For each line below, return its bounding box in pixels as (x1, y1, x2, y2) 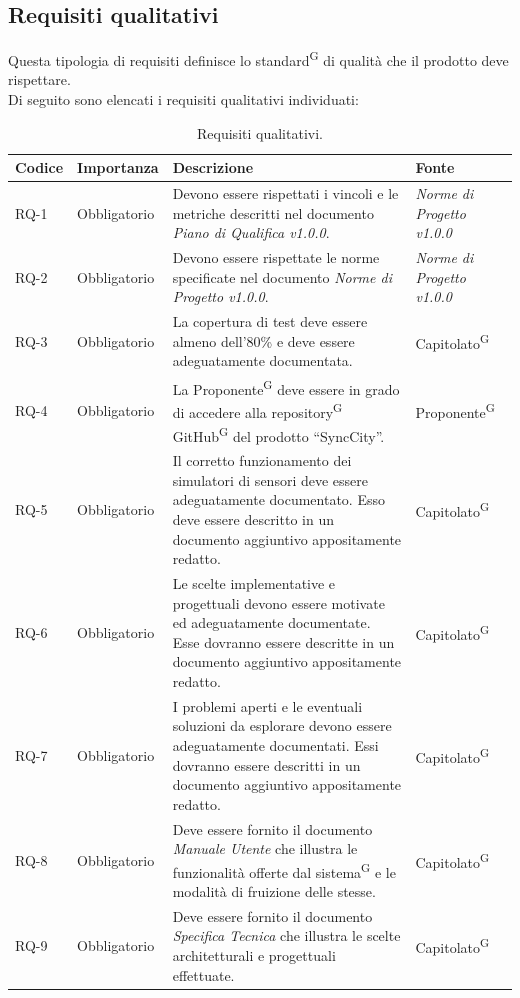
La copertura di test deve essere (172, 311, 368, 332)
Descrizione (172, 157, 254, 178)
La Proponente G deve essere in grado (172, 376, 400, 399)
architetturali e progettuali (172, 945, 336, 966)
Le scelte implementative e (172, 572, 336, 593)
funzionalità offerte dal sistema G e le (172, 858, 396, 882)
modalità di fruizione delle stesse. (172, 881, 376, 902)
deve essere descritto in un (172, 508, 334, 529)
